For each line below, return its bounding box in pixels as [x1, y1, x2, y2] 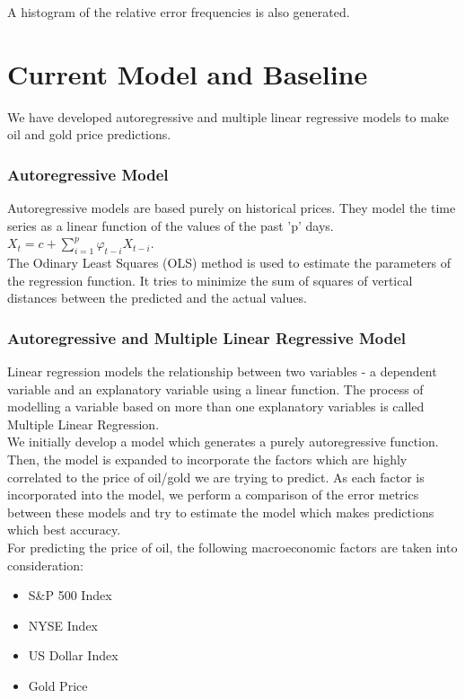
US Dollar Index [28, 646, 118, 665]
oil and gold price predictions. [7, 125, 171, 144]
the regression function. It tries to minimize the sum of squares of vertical [7, 270, 413, 289]
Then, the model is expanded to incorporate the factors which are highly [7, 450, 408, 469]
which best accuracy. [7, 520, 121, 539]
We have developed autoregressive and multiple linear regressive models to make [7, 107, 450, 126]
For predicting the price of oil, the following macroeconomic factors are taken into [7, 538, 458, 557]
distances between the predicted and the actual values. [7, 288, 307, 307]
